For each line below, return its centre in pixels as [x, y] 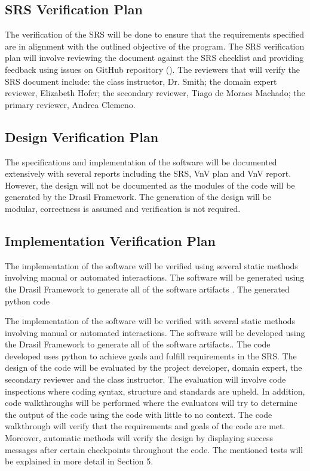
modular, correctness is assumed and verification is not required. [123, 208]
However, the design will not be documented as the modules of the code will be [150, 185]
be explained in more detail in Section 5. [79, 461]
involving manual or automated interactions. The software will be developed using [155, 332]
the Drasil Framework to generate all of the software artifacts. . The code [138, 344]
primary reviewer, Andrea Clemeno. [70, 104]
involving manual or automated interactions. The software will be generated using [155, 277]
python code [27, 301]
